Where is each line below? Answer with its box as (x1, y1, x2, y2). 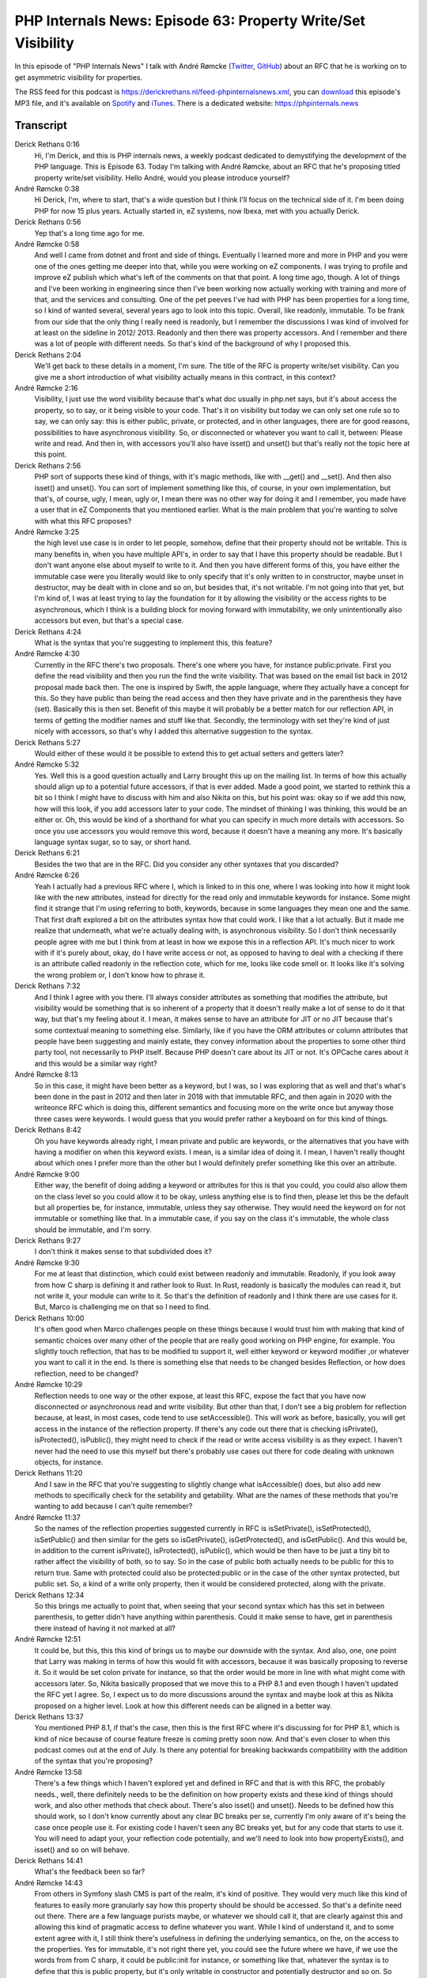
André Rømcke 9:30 (14, 1258, 80, 1268)
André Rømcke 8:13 (14, 1070, 78, 1079)
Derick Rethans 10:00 (14, 1313, 85, 1323)
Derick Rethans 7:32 (14, 981, 81, 991)
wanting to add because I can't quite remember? (34, 1502, 193, 1511)
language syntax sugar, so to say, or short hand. (34, 837, 191, 847)
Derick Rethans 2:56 (14, 460, 81, 470)
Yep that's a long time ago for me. (34, 228, 145, 237)
